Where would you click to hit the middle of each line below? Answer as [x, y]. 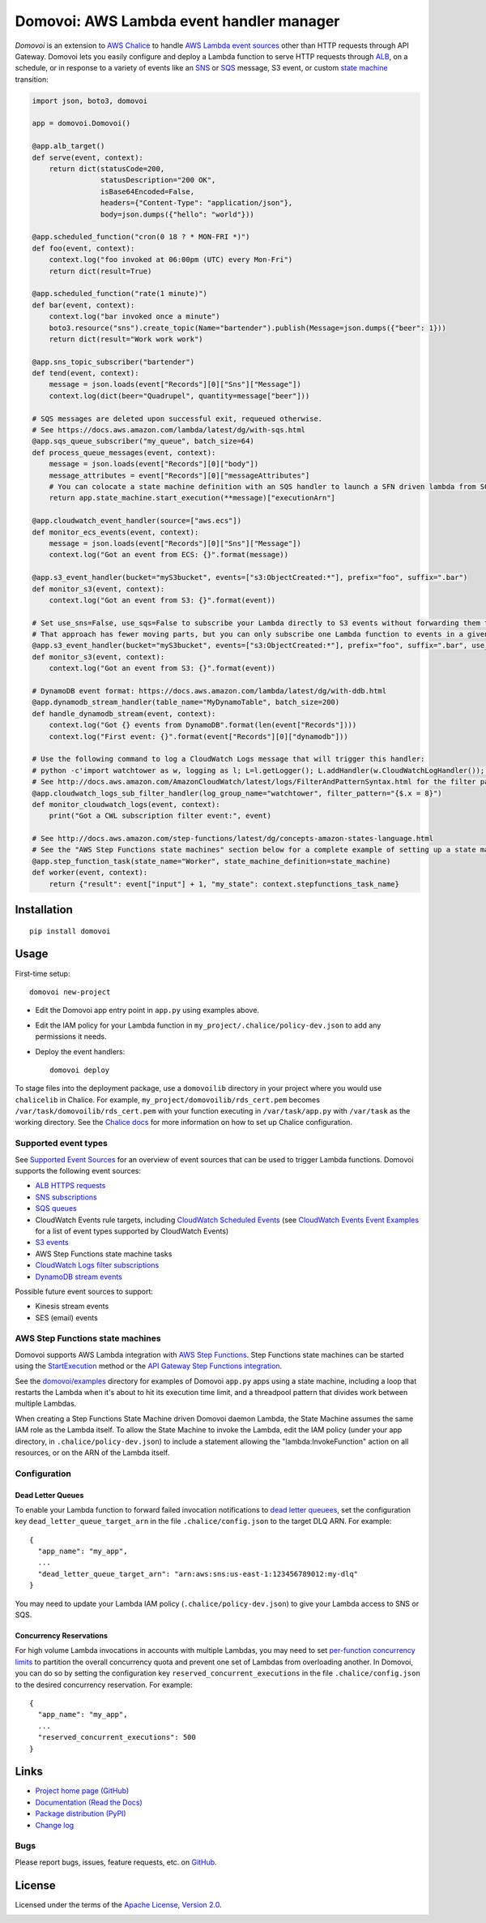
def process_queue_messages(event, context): [124, 453]
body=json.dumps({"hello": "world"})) [177, 214]
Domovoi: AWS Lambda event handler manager [177, 21]
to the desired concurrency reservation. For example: [104, 1685]
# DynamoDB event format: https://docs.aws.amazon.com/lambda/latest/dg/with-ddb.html [209, 691]
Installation [44, 910]
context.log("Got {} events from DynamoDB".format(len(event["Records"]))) [203, 725]
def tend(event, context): [85, 373]
